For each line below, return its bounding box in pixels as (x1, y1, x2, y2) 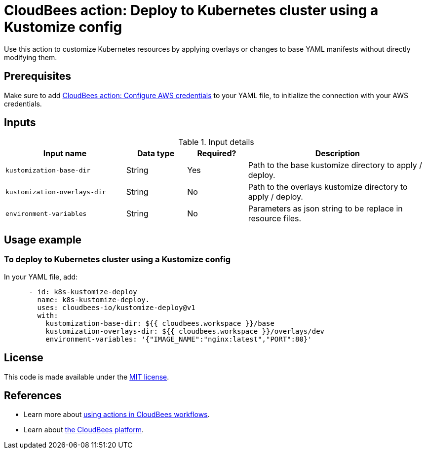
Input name (43, 148, 87, 159)
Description (315, 148, 360, 159)
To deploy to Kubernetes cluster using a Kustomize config (4, 254, 231, 265)
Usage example (4, 233, 82, 246)
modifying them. (4, 53, 57, 62)
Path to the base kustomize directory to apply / (248, 160, 422, 171)
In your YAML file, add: (4, 272, 78, 281)
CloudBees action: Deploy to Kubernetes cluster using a (4, 2, 379, 19)
